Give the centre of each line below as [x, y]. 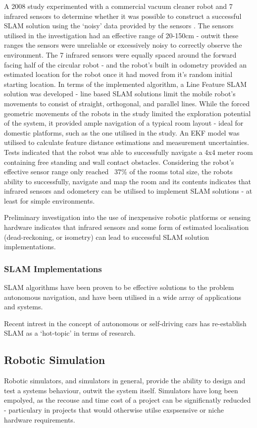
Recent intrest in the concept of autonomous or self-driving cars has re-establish [125, 323]
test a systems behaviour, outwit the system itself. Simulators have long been [121, 390]
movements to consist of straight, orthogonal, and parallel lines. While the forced [127, 103]
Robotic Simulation [55, 360]
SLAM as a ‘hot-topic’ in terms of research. [70, 333]
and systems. [24, 307]
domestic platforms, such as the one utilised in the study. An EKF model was [122, 132]
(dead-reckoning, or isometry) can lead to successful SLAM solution [107, 237]
